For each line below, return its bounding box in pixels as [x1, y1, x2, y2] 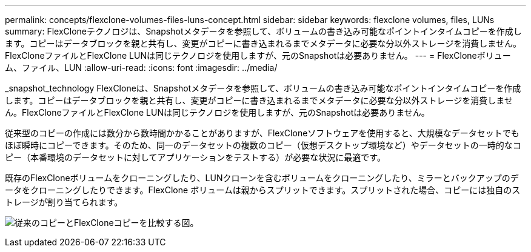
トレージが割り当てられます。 [5, 197, 123, 207]
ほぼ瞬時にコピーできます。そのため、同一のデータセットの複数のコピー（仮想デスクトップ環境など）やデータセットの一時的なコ [5, 140, 521, 150]
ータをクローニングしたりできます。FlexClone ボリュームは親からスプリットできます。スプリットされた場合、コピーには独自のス [5, 185, 521, 195]
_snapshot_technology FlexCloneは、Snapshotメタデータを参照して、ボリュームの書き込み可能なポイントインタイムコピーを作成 [5, 83, 521, 93]
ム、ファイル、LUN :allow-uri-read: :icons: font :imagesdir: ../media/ [5, 62, 278, 73]
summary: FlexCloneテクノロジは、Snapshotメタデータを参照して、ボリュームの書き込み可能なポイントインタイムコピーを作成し [5, 26, 522, 36]
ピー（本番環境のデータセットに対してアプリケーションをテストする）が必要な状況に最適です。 [5, 152, 386, 162]
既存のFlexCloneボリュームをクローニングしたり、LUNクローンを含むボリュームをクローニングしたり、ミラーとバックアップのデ [5, 173, 519, 183]
